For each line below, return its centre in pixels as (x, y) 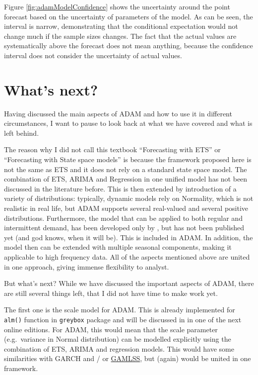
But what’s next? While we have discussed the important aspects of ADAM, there (129, 283)
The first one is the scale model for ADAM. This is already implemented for (120, 310)
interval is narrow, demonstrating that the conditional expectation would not (121, 26)
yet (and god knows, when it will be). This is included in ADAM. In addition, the (129, 237)
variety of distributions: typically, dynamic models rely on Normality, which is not (129, 198)
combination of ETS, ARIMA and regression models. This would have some (119, 348)
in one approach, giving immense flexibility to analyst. (87, 266)
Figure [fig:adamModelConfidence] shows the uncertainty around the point (117, 6)
